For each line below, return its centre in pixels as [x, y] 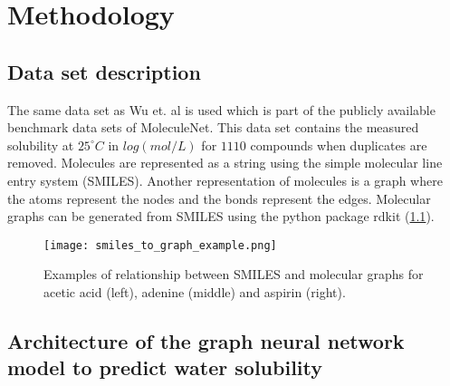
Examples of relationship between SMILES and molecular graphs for [234, 274]
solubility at [41, 145]
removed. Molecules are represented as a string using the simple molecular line [225, 163]
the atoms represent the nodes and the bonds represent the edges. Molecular [219, 198]
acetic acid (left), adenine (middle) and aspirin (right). [195, 291]
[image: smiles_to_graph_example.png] [160, 245]
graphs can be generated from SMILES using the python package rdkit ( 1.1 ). [221, 216]
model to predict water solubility [165, 367]
